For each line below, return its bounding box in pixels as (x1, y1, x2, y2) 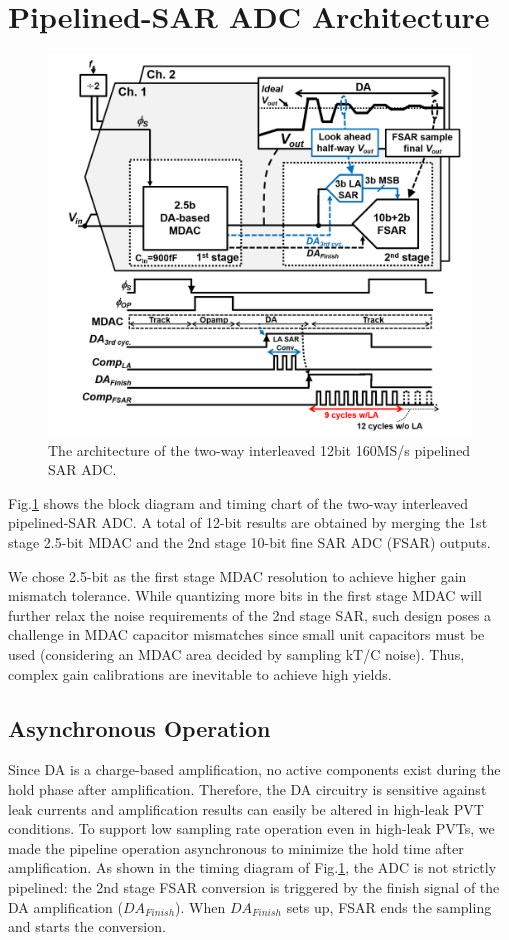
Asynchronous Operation (8, 712, 271, 743)
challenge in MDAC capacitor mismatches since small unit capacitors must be (8, 624, 485, 645)
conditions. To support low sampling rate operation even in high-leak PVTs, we (8, 818, 495, 839)
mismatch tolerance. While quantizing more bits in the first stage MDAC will (8, 585, 482, 606)
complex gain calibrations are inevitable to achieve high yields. (8, 663, 392, 684)
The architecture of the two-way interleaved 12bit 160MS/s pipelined (48, 439, 471, 460)
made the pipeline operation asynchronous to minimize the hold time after (8, 837, 464, 858)
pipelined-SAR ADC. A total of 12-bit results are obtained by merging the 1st (8, 512, 488, 533)
